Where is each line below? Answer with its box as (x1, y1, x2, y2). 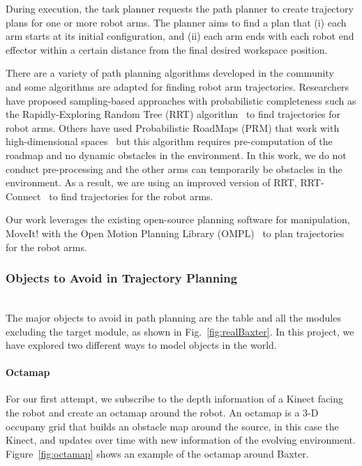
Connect (6, 188, 41, 203)
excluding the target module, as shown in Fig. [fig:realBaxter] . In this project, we (6, 324, 354, 338)
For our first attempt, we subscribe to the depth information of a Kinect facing (6, 391, 344, 406)
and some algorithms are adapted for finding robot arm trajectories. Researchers (6, 79, 349, 93)
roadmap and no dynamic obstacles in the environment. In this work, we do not (6, 147, 347, 162)
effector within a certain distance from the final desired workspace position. (6, 42, 328, 57)
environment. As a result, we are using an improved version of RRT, (6, 175, 297, 190)
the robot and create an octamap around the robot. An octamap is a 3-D (6, 405, 319, 420)
